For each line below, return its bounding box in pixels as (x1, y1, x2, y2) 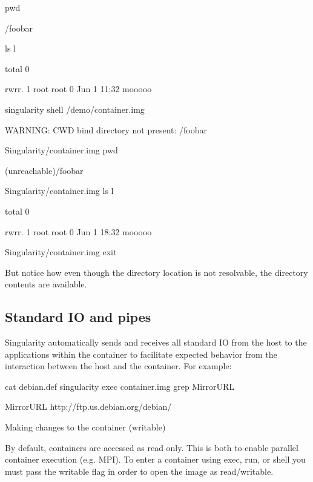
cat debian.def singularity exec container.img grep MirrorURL (5, 380, 235, 392)
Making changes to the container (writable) (5, 421, 166, 433)
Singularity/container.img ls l (5, 184, 114, 197)
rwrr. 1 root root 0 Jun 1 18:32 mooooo (5, 225, 152, 238)
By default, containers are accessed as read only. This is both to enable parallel (5, 441, 298, 454)
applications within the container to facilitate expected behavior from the (5, 347, 277, 360)
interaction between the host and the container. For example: (5, 360, 232, 372)
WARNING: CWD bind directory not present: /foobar (5, 123, 208, 136)
